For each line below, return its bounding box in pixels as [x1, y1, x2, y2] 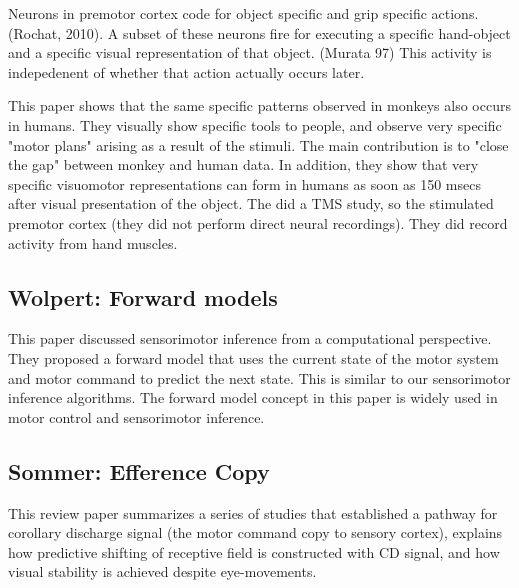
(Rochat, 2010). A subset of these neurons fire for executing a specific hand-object [8, 22, 511, 43]
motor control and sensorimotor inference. [8, 406, 265, 427]
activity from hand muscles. [8, 232, 178, 253]
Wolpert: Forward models [8, 281, 278, 312]
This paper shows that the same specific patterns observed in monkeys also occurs [8, 95, 511, 116]
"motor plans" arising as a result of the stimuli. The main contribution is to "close [8, 134, 509, 155]
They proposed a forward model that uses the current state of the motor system [8, 347, 499, 368]
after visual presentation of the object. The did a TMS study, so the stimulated [8, 193, 494, 214]
